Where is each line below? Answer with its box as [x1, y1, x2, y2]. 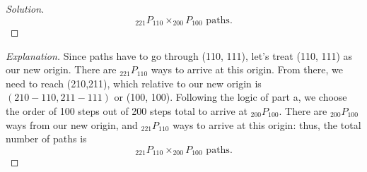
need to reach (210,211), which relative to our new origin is [6, 75, 262, 90]
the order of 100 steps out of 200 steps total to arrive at [6, 104, 247, 118]
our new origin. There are [6, 62, 117, 77]
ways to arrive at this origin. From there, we [151, 62, 343, 77]
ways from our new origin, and [6, 117, 138, 132]
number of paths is [6, 131, 87, 146]
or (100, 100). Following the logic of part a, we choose [114, 90, 347, 104]
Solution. [6, 1, 45, 16]
